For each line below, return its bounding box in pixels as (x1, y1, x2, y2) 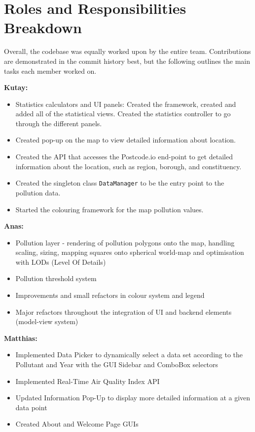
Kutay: (4, 82, 28, 93)
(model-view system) (15, 316, 78, 327)
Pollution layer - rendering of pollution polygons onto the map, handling (15, 237, 235, 247)
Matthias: (4, 333, 37, 343)
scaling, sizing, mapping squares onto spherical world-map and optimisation (15, 247, 244, 257)
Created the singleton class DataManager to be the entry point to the (15, 178, 224, 188)
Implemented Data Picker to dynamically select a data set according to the (15, 349, 243, 360)
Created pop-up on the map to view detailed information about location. (15, 135, 236, 145)
